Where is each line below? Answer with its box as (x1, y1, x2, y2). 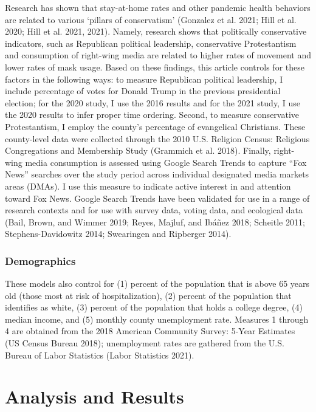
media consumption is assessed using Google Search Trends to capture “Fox (25, 156, 307, 168)
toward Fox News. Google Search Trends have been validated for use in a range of (5, 191, 310, 204)
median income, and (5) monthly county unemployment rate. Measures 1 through (5, 312, 309, 325)
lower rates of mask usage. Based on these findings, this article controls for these (5, 60, 304, 73)
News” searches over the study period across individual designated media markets (5, 168, 309, 180)
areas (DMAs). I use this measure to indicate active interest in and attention (5, 179, 291, 192)
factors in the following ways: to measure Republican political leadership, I (5, 72, 283, 85)
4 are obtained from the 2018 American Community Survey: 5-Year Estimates (5, 324, 295, 337)
